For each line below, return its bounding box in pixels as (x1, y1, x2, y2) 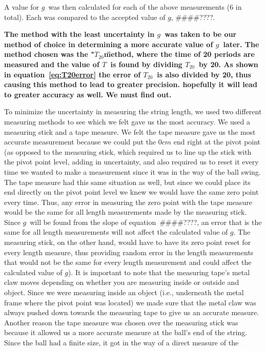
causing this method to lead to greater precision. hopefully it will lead (4, 79, 257, 90)
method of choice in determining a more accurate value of (4, 38, 213, 49)
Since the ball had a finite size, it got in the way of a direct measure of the (4, 337, 239, 347)
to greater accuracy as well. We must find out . (4, 89, 172, 99)
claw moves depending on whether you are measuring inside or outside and (4, 277, 239, 287)
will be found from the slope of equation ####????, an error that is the (30, 216, 262, 227)
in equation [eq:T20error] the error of (4, 69, 141, 79)
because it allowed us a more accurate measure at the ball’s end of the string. (4, 327, 248, 338)
